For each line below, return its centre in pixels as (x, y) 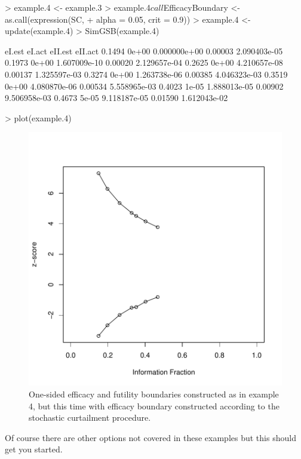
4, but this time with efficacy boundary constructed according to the (154, 406)
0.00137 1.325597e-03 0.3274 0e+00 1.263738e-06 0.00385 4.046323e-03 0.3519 (146, 74)
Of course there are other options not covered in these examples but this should (150, 437)
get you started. (34, 449)
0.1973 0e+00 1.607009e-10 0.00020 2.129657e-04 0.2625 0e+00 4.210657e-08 (144, 62)
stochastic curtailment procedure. (90, 417)
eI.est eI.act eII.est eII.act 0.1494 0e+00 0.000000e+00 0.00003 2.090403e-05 (144, 51)
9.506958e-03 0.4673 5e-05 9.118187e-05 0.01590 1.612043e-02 (116, 98)
